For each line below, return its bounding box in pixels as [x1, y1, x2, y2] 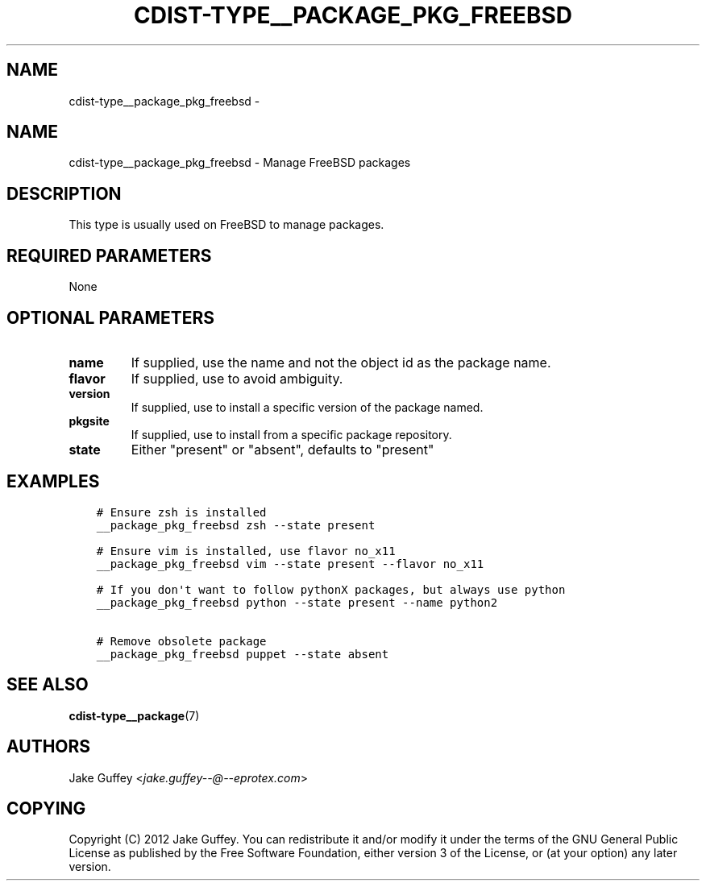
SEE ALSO [6, 674, 89, 695]
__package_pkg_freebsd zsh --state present [96, 518, 376, 532]
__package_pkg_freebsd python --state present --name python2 [96, 595, 498, 609]
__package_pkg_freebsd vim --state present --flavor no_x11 [96, 557, 484, 570]
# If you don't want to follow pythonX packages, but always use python [96, 582, 566, 596]
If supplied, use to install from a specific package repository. [131, 427, 452, 441]
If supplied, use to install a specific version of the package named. [131, 400, 484, 414]
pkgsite [69, 413, 110, 428]
